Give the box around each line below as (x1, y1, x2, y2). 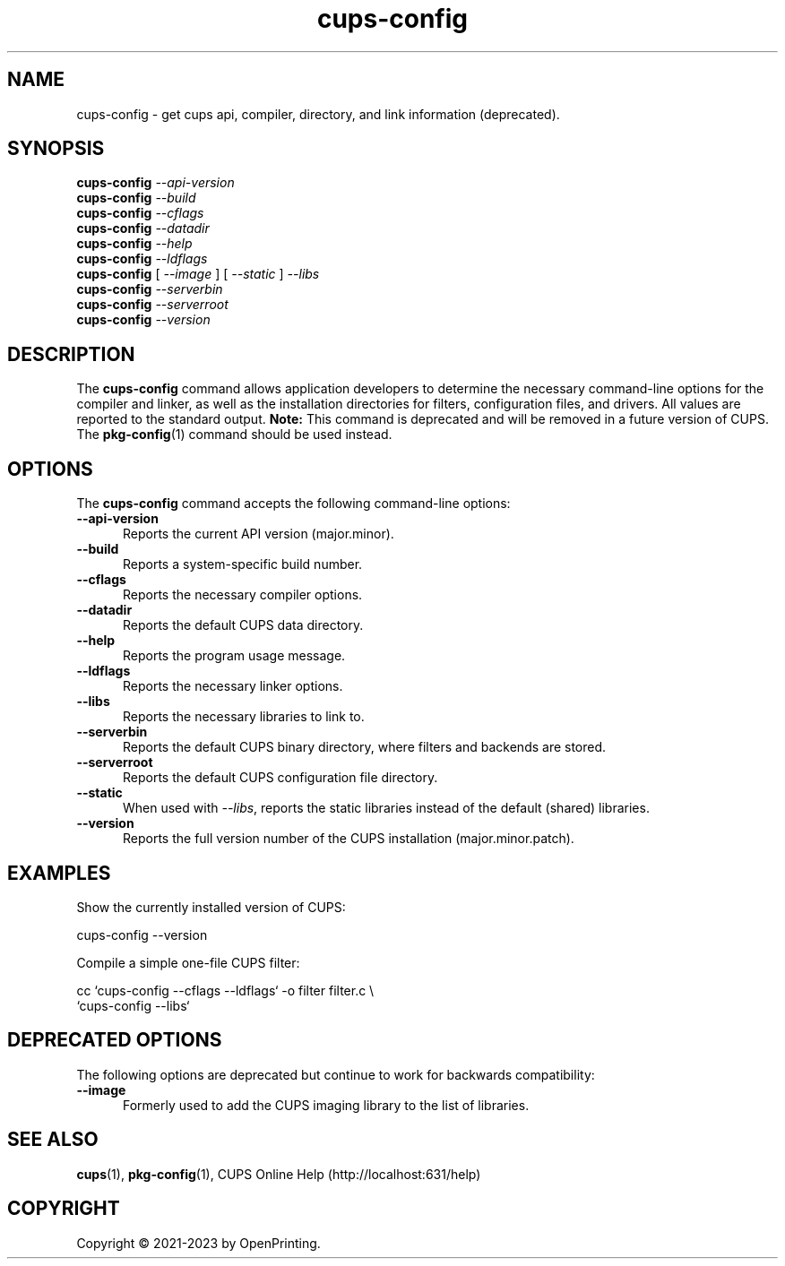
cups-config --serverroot (76, 297, 229, 313)
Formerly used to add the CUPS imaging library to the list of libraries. (123, 1097, 530, 1113)
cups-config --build (76, 190, 196, 206)
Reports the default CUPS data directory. (123, 617, 364, 633)
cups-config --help (76, 236, 193, 252)
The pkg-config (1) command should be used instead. (76, 426, 392, 443)
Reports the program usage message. (123, 648, 346, 664)
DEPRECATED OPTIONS (7, 1029, 222, 1052)
